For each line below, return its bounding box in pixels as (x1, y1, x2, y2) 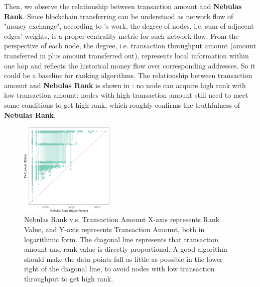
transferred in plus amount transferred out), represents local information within (4, 50, 249, 60)
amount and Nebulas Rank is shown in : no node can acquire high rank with (4, 80, 246, 90)
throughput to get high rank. (24, 273, 113, 283)
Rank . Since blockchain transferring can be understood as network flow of (4, 11, 233, 21)
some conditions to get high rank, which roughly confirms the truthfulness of (4, 99, 240, 110)
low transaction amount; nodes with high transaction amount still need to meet (4, 90, 248, 100)
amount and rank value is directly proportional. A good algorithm (24, 244, 227, 254)
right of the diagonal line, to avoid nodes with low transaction (24, 263, 215, 274)
